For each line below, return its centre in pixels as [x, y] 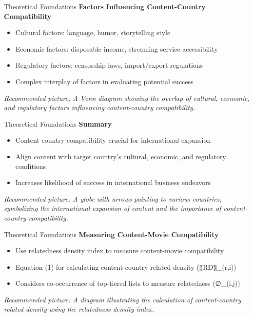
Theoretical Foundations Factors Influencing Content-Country [105, 6]
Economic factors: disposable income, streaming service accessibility [117, 48]
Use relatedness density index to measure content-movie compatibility [120, 251]
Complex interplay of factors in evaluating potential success [104, 81]
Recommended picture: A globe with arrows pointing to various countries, [113, 198]
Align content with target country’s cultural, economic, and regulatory [121, 156]
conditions [31, 166]
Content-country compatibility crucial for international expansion [113, 140]
